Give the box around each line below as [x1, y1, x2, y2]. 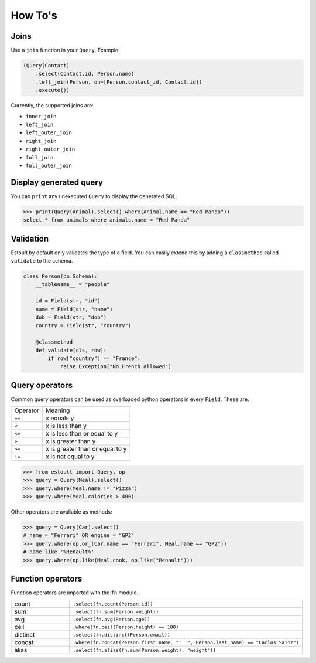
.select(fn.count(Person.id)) [72, 601, 153, 607]
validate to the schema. [11, 257, 73, 264]
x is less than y [46, 422, 87, 430]
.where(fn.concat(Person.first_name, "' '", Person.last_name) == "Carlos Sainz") [72, 639, 300, 645]
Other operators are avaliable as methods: [11, 508, 112, 515]
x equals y [46, 414, 74, 422]
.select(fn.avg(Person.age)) [72, 616, 150, 623]
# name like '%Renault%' [23, 549, 95, 555]
